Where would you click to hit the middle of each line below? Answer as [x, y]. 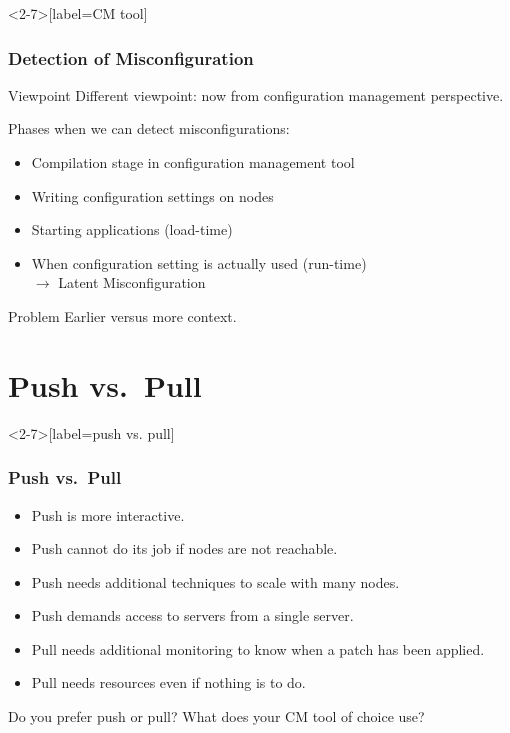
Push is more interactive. [108, 514]
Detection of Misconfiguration [131, 57]
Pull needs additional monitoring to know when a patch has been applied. [258, 648]
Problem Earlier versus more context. [122, 315]
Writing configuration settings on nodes [152, 195]
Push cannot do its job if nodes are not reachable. [184, 548]
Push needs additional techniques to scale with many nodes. [215, 581]
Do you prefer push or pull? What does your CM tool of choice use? [216, 716]
